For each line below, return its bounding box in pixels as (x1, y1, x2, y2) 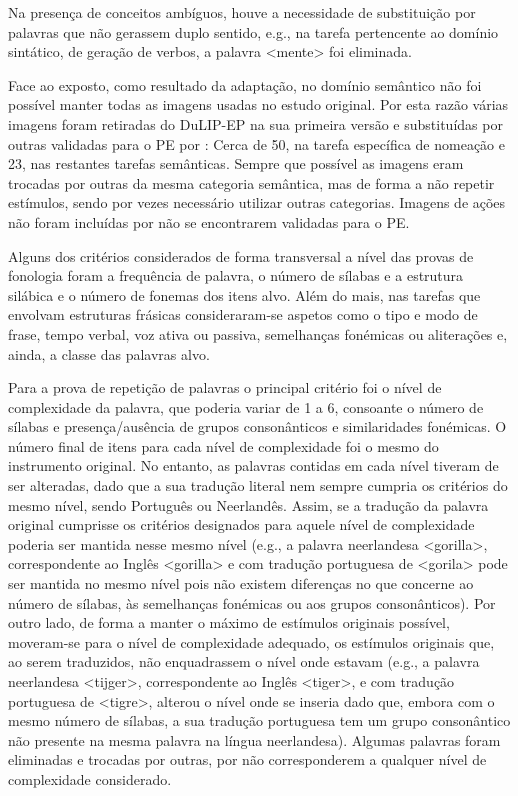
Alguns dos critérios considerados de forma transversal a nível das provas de (8, 245, 474, 266)
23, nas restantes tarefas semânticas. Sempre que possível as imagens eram (8, 153, 464, 174)
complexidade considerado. (8, 768, 172, 789)
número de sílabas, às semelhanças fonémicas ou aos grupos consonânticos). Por (8, 592, 496, 613)
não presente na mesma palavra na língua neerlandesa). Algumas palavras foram (8, 729, 501, 750)
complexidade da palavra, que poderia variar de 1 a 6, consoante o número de (8, 396, 484, 417)
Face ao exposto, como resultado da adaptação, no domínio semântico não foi (8, 74, 482, 95)
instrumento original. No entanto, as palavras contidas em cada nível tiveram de (8, 455, 499, 476)
